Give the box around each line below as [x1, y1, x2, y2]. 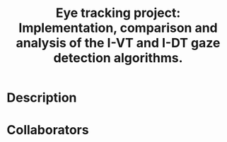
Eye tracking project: [55, 5, 181, 21]
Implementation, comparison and [18, 20, 218, 36]
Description [6, 90, 77, 106]
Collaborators [6, 122, 89, 138]
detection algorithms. [53, 50, 183, 66]
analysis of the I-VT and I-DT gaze [16, 35, 221, 51]
